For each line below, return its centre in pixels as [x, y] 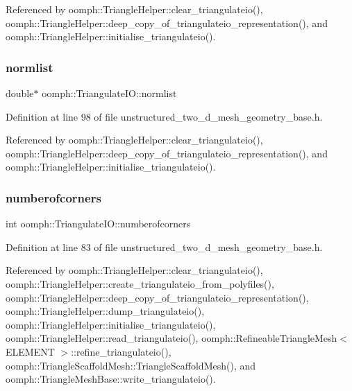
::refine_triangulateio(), [121, 351]
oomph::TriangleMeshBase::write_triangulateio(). [111, 379]
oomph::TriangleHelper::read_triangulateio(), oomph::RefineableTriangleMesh [171, 338]
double [20, 93]
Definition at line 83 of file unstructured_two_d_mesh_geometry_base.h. [164, 246]
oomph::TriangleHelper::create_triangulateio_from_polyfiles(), [140, 283]
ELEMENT [30, 351]
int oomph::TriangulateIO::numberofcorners [98, 224]
